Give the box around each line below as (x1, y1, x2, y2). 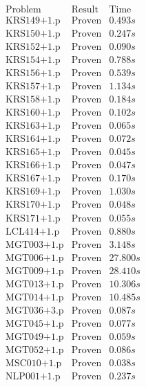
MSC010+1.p (6, 358, 62, 368)
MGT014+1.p (6, 292, 64, 303)
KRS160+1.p (6, 108, 61, 118)
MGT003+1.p (6, 240, 64, 250)
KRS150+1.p (6, 29, 61, 39)
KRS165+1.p (6, 147, 61, 158)
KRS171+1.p (6, 213, 61, 224)
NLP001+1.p (6, 371, 61, 381)
